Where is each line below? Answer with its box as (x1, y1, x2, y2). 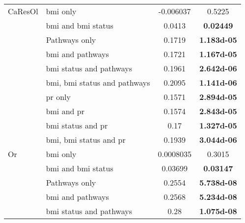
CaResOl (8, 5, 38, 17)
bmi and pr (46, 105, 84, 117)
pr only (46, 91, 71, 102)
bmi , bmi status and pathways (46, 77, 150, 88)
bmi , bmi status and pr (46, 134, 126, 145)
